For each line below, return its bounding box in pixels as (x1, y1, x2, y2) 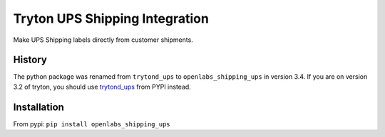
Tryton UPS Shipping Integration (13, 11, 210, 26)
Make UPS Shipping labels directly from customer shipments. (13, 35, 194, 44)
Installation (13, 101, 64, 113)
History (13, 54, 48, 66)
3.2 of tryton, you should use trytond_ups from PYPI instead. (13, 82, 192, 91)
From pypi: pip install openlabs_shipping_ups (13, 119, 170, 128)
